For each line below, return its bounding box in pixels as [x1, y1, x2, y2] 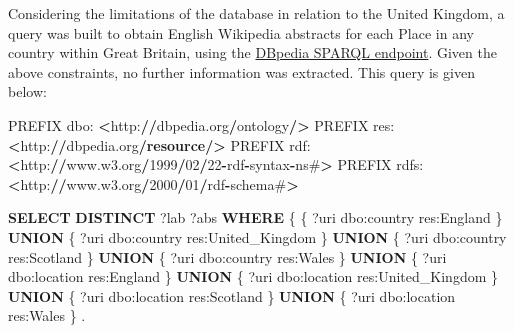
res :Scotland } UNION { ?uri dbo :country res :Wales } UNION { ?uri [8, 246, 447, 267]
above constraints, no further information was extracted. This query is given [8, 61, 475, 82]
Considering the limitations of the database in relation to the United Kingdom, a [8, 3, 505, 23]
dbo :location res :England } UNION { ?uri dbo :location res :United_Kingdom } [8, 266, 498, 287]
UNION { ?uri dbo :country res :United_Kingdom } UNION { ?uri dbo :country [8, 226, 507, 247]
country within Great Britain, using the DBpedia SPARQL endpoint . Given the [8, 42, 497, 63]
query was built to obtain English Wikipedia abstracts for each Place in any [8, 22, 474, 43]
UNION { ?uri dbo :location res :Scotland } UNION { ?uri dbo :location [8, 285, 456, 306]
